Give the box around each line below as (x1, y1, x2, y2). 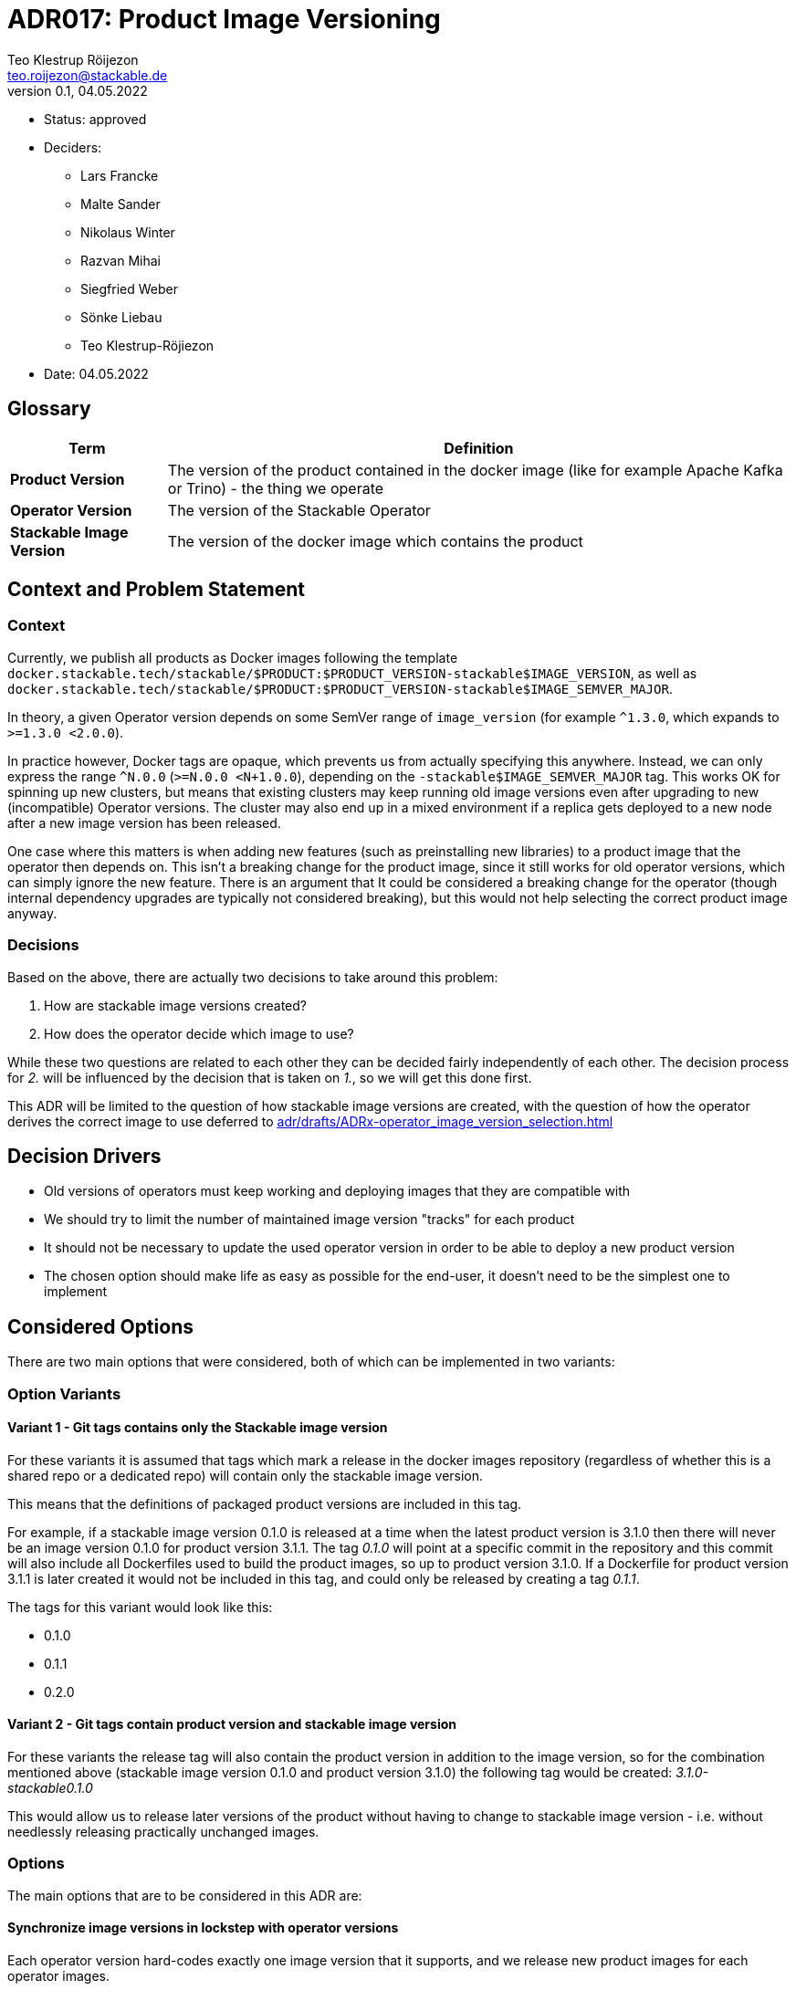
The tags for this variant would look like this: (7, 1598, 273, 1615)
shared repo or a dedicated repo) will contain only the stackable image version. (7, 1467, 484, 1483)
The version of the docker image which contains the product (167, 531, 583, 550)
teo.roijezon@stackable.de (7, 67, 168, 83)
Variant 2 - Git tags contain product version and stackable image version (7, 1716, 457, 1733)
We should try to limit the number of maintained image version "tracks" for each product (44, 1211, 575, 1228)
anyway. (7, 905, 58, 921)
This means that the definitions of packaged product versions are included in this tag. (7, 1495, 522, 1512)
